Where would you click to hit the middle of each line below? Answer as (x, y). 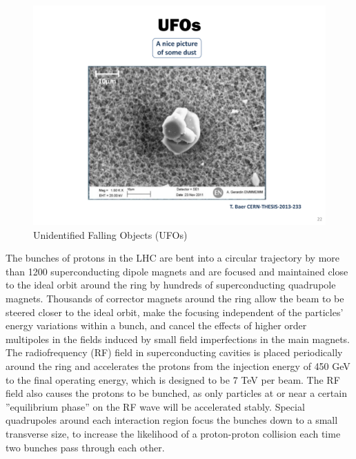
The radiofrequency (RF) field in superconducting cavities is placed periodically (174, 352)
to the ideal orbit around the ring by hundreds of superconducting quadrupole (171, 285)
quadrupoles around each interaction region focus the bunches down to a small (172, 420)
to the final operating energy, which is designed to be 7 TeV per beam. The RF (173, 379)
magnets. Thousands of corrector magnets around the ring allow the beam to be (175, 298)
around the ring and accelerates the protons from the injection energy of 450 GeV (178, 365)
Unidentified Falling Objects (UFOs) (110, 234)
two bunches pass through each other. (85, 447)
